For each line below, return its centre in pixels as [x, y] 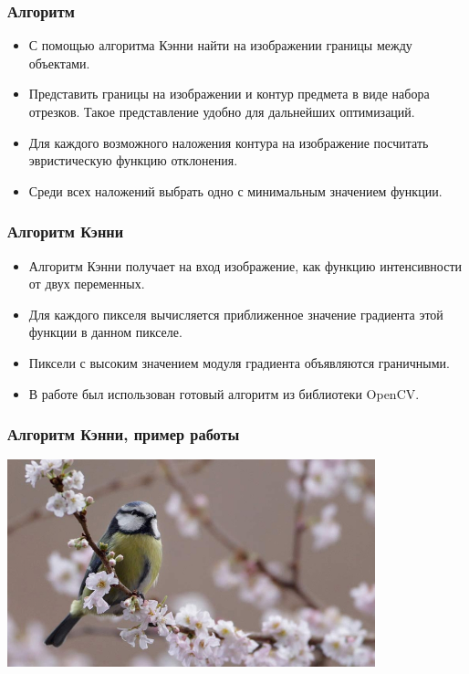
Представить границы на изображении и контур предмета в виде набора [229, 94]
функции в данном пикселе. [105, 332]
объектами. [59, 63]
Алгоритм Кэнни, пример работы [124, 434]
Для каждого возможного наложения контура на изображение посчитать [229, 142]
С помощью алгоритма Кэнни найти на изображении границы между [220, 45]
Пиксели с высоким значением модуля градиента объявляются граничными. [239, 362]
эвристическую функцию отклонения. [133, 160]
